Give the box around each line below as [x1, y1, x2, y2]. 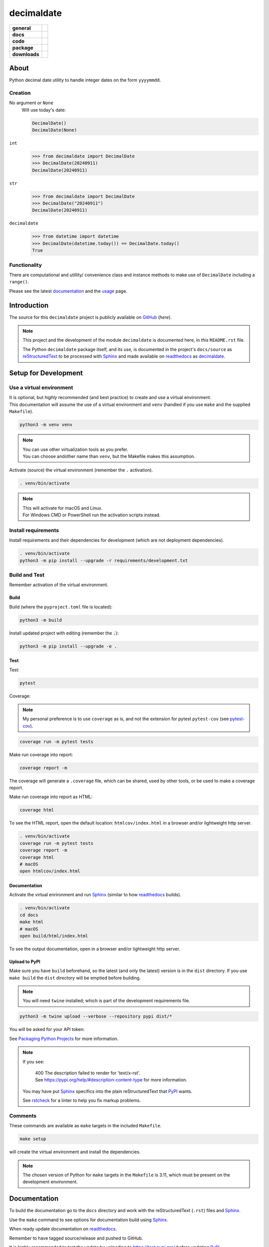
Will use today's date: [21, 107, 66, 113]
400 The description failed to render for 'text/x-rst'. [35, 1070, 140, 1076]
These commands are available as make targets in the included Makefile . [9, 1123, 162, 1129]
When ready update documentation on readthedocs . [9, 1226, 117, 1232]
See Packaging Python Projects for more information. [9, 1036, 119, 1041]
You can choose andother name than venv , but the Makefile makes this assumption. [22, 453, 195, 459]
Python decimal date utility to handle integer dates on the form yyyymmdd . [9, 77, 161, 83]
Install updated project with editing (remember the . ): [9, 630, 119, 636]
